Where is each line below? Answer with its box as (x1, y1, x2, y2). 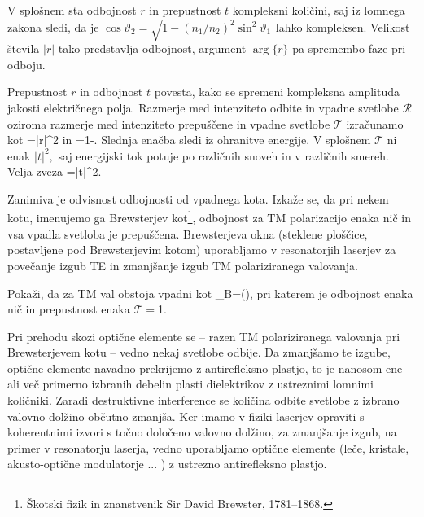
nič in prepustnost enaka (7, 300, 130, 318)
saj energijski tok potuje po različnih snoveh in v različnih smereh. (58, 147, 389, 164)
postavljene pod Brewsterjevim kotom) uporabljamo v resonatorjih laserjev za (7, 241, 396, 258)
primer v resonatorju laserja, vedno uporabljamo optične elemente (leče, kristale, (7, 439, 409, 456)
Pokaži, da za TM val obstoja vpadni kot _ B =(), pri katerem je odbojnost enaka (7, 284, 413, 301)
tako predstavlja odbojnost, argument (58, 40, 247, 57)
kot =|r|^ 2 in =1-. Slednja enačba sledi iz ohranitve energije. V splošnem (7, 131, 371, 148)
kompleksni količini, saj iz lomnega (232, 2, 405, 18)
